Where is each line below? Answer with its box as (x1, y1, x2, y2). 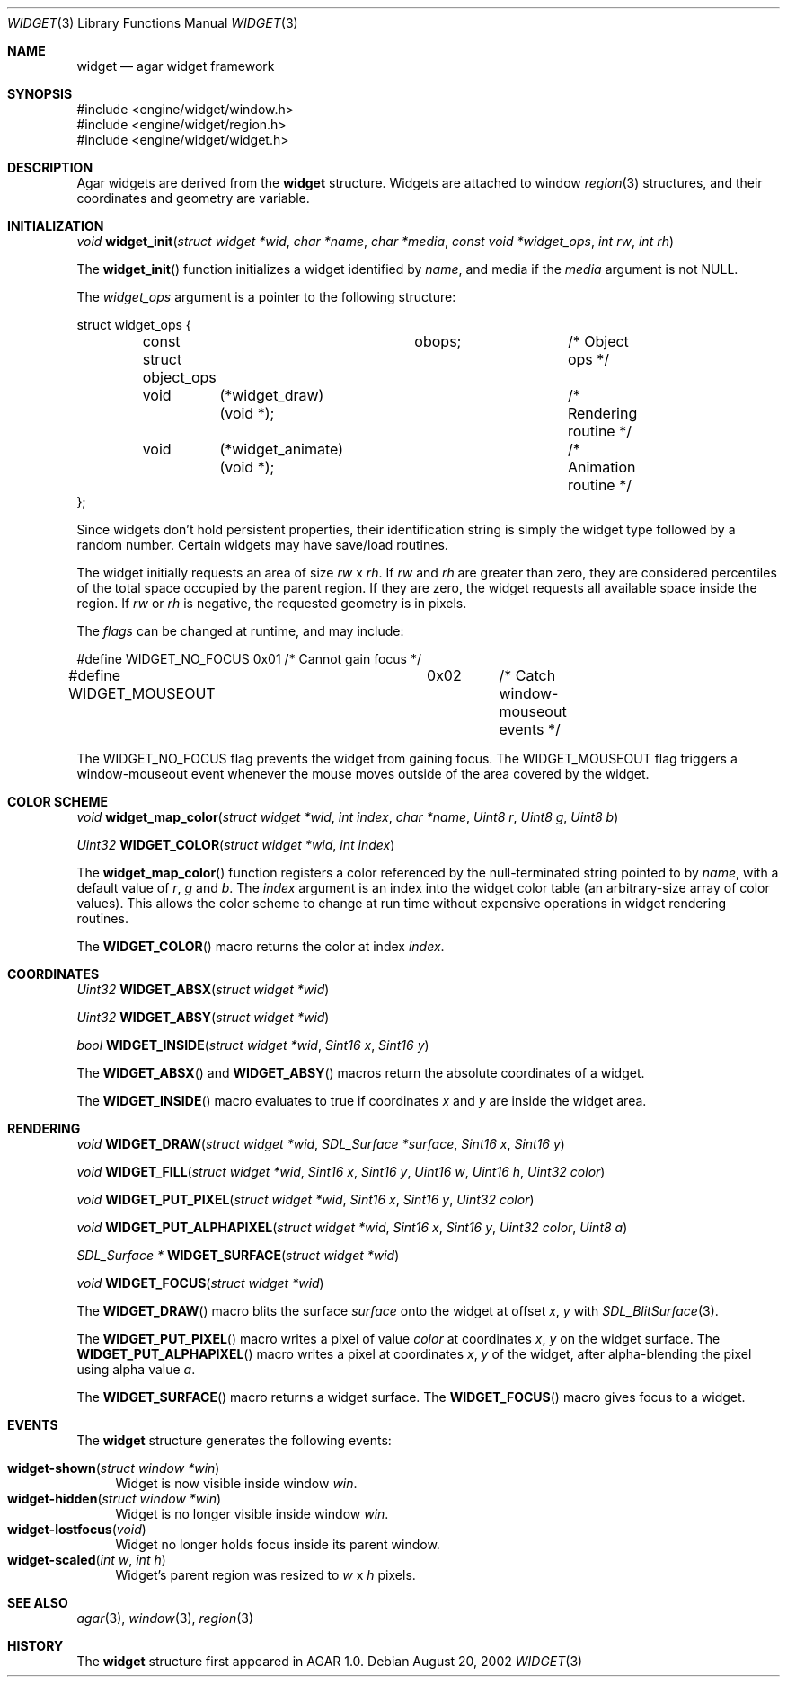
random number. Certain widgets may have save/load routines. (76, 537, 448, 552)
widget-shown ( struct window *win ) (7, 1460, 220, 1476)
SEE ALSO (7, 1595, 68, 1610)
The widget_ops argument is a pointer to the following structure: (76, 289, 456, 304)
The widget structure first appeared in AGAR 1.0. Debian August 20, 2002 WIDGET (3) (76, 1653, 583, 1669)
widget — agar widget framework (76, 58, 275, 74)
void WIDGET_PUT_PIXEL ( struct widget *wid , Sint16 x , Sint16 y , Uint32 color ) (76, 1192, 535, 1207)
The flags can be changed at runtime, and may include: (76, 623, 404, 639)
